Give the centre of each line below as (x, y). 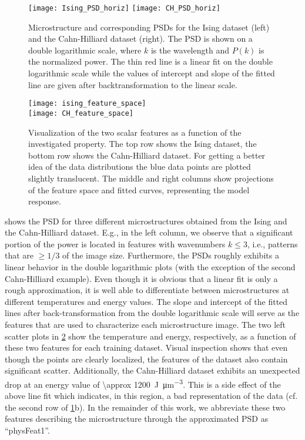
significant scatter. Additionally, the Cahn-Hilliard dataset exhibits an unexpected (152, 370)
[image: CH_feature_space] (81, 113)
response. (45, 201)
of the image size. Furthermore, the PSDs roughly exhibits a (171, 255)
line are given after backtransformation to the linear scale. (133, 84)
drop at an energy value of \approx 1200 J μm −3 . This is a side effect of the (143, 383)
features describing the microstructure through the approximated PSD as (137, 419)
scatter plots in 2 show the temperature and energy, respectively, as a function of (150, 336)
